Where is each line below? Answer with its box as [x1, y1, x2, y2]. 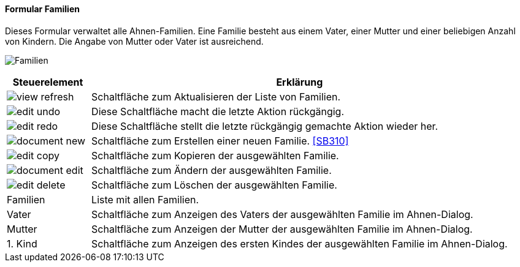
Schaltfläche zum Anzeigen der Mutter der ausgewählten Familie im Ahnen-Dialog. [91, 222, 473, 235]
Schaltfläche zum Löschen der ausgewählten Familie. [91, 178, 337, 191]
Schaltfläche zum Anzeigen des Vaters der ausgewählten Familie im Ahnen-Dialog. [91, 208, 473, 220]
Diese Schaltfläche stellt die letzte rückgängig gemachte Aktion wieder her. [91, 119, 438, 132]
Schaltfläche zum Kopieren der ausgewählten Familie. [91, 149, 339, 162]
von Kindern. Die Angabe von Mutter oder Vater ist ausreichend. [5, 36, 264, 47]
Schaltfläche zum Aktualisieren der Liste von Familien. [91, 90, 341, 103]
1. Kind [7, 237, 37, 250]
